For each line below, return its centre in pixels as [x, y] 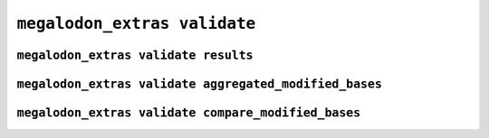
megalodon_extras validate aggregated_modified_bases [199, 84]
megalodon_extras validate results [135, 55]
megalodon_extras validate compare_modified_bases [189, 113]
